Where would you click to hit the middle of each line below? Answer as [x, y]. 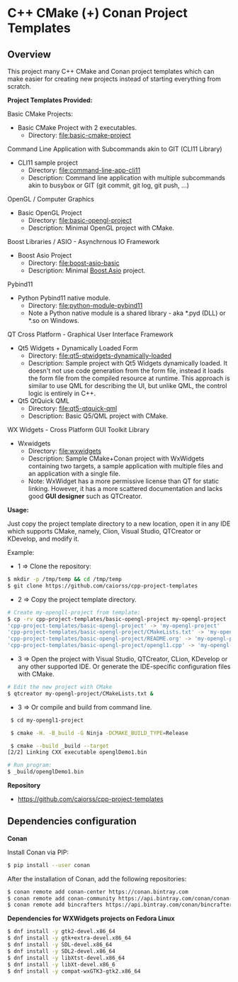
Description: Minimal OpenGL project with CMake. [101, 228]
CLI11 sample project [47, 162]
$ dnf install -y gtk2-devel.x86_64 [61, 932]
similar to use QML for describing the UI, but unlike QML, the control [127, 386]
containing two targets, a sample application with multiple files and [125, 466]
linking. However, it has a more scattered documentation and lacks [125, 489]
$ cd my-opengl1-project [47, 720]
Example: [21, 552]
